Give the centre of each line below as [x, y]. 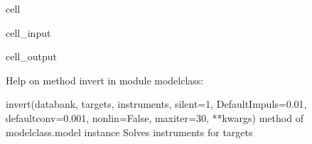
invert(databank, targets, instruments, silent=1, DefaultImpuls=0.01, [156, 104]
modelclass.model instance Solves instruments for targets [129, 132]
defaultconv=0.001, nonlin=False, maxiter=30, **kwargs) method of [155, 117]
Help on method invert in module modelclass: [105, 80]
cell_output [31, 56]
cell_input [28, 32]
